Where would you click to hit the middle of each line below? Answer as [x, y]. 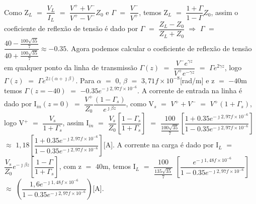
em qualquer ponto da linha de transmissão [71, 67]
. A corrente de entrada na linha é [190, 90]
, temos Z [153, 12]
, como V [140, 104]
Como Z [16, 12]
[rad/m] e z [197, 80]
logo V [14, 123]
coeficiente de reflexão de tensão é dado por [71, 28]
